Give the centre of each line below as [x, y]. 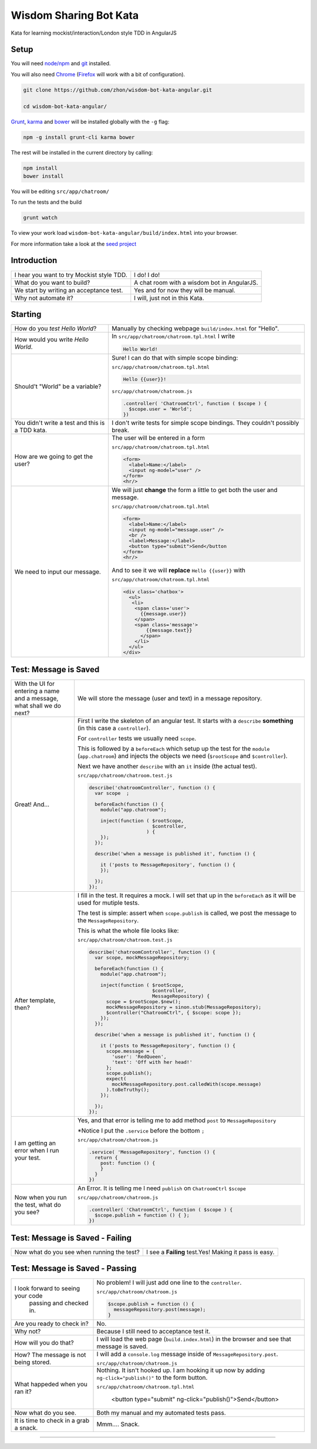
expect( [116, 1078]
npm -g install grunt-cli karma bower [79, 137]
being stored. [33, 1362]
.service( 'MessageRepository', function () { [152, 1152]
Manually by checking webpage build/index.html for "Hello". [195, 329]
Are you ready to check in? [52, 1324]
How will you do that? [44, 1343]
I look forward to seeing [47, 1288]
